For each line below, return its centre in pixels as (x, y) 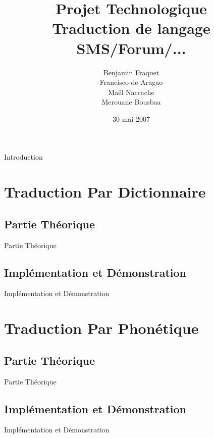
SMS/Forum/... (131, 48)
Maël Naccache (131, 92)
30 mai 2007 (131, 118)
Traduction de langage (131, 28)
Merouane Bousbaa (131, 102)
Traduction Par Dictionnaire (105, 192)
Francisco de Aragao (131, 82)
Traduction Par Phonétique (101, 328)
